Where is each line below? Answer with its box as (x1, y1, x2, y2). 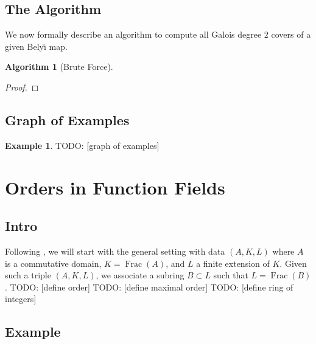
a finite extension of (196, 256, 270, 269)
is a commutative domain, (5, 256, 102, 269)
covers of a (271, 28, 311, 41)
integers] (5, 292, 37, 305)
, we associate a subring (96, 269, 184, 281)
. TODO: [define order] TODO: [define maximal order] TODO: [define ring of (5, 280, 293, 293)
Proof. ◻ (5, 80, 39, 93)
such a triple (5, 269, 51, 281)
